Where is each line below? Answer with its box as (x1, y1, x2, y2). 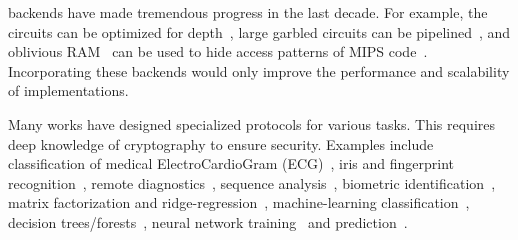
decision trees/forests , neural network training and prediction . (8, 211, 408, 232)
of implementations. (8, 80, 129, 101)
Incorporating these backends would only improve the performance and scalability (8, 60, 510, 81)
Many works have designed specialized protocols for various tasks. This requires (8, 113, 496, 134)
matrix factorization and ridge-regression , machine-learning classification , (8, 192, 470, 213)
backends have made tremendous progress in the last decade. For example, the (8, 2, 488, 22)
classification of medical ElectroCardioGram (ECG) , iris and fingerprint (8, 153, 454, 174)
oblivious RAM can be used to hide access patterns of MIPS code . (8, 41, 428, 62)
